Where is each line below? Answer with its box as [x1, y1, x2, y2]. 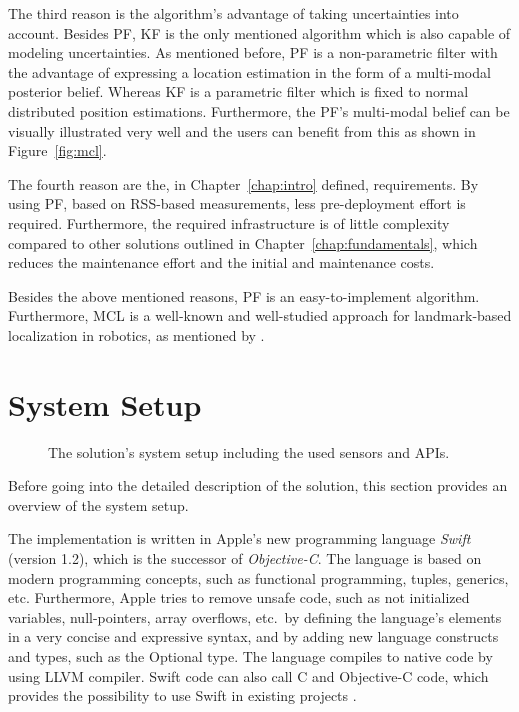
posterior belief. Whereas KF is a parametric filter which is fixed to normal [8, 81, 469, 102]
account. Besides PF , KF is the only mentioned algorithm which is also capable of [8, 22, 511, 43]
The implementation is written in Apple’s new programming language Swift [8, 528, 471, 549]
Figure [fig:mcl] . [8, 140, 107, 161]
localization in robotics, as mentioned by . [8, 324, 265, 345]
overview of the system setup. [8, 494, 189, 515]
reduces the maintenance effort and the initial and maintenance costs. [8, 252, 435, 273]
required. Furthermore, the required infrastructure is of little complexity [8, 212, 450, 233]
